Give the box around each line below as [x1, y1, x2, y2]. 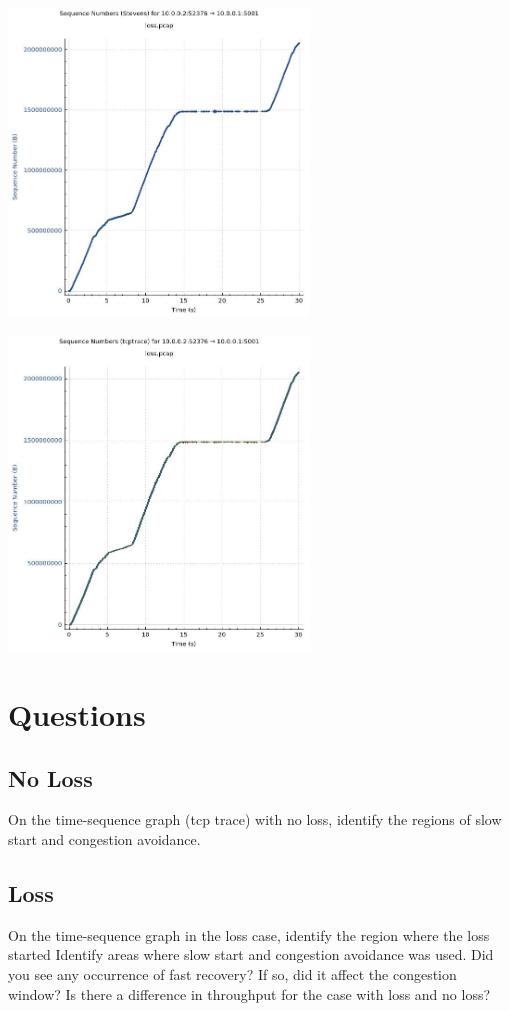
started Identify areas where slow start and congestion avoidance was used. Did [8, 944, 494, 965]
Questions [8, 694, 146, 735]
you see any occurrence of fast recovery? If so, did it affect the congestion [8, 964, 457, 985]
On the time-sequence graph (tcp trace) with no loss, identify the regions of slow [8, 809, 502, 830]
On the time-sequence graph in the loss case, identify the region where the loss [8, 924, 490, 945]
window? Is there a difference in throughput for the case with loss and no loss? [8, 983, 491, 1004]
